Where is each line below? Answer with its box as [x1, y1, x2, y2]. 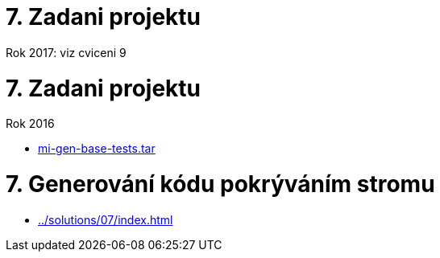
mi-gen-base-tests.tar [38, 141, 156, 156]
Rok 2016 [6, 117, 55, 131]
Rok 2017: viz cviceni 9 [6, 45, 127, 59]
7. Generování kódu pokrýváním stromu [6, 170, 435, 198]
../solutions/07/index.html [38, 212, 173, 227]
